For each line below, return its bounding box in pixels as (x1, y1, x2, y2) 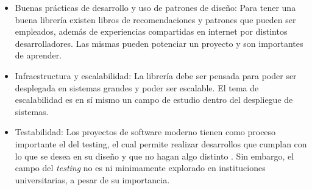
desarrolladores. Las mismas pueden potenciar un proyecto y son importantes (15, 37, 303, 49)
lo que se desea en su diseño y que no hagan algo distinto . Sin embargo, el (15, 149, 294, 162)
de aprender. (15, 49, 62, 62)
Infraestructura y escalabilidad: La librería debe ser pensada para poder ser (15, 69, 297, 82)
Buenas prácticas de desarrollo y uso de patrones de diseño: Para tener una (15, 1, 296, 13)
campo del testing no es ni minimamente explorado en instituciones (15, 161, 266, 174)
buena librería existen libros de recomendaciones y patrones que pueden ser (15, 13, 296, 26)
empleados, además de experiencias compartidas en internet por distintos (15, 25, 288, 38)
